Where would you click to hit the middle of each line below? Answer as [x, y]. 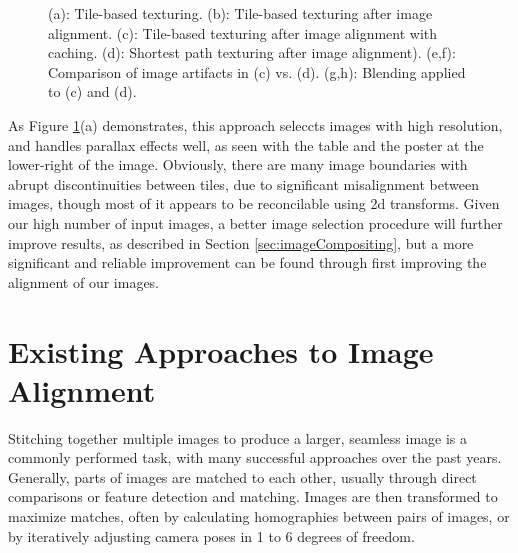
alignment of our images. [84, 281]
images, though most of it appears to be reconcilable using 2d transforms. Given [254, 203]
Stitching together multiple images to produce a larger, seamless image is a [237, 437]
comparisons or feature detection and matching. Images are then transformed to [253, 496]
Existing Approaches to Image [221, 350]
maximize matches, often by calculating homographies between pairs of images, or [259, 516]
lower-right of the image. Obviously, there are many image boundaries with [238, 164]
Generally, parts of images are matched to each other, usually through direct [242, 476]
